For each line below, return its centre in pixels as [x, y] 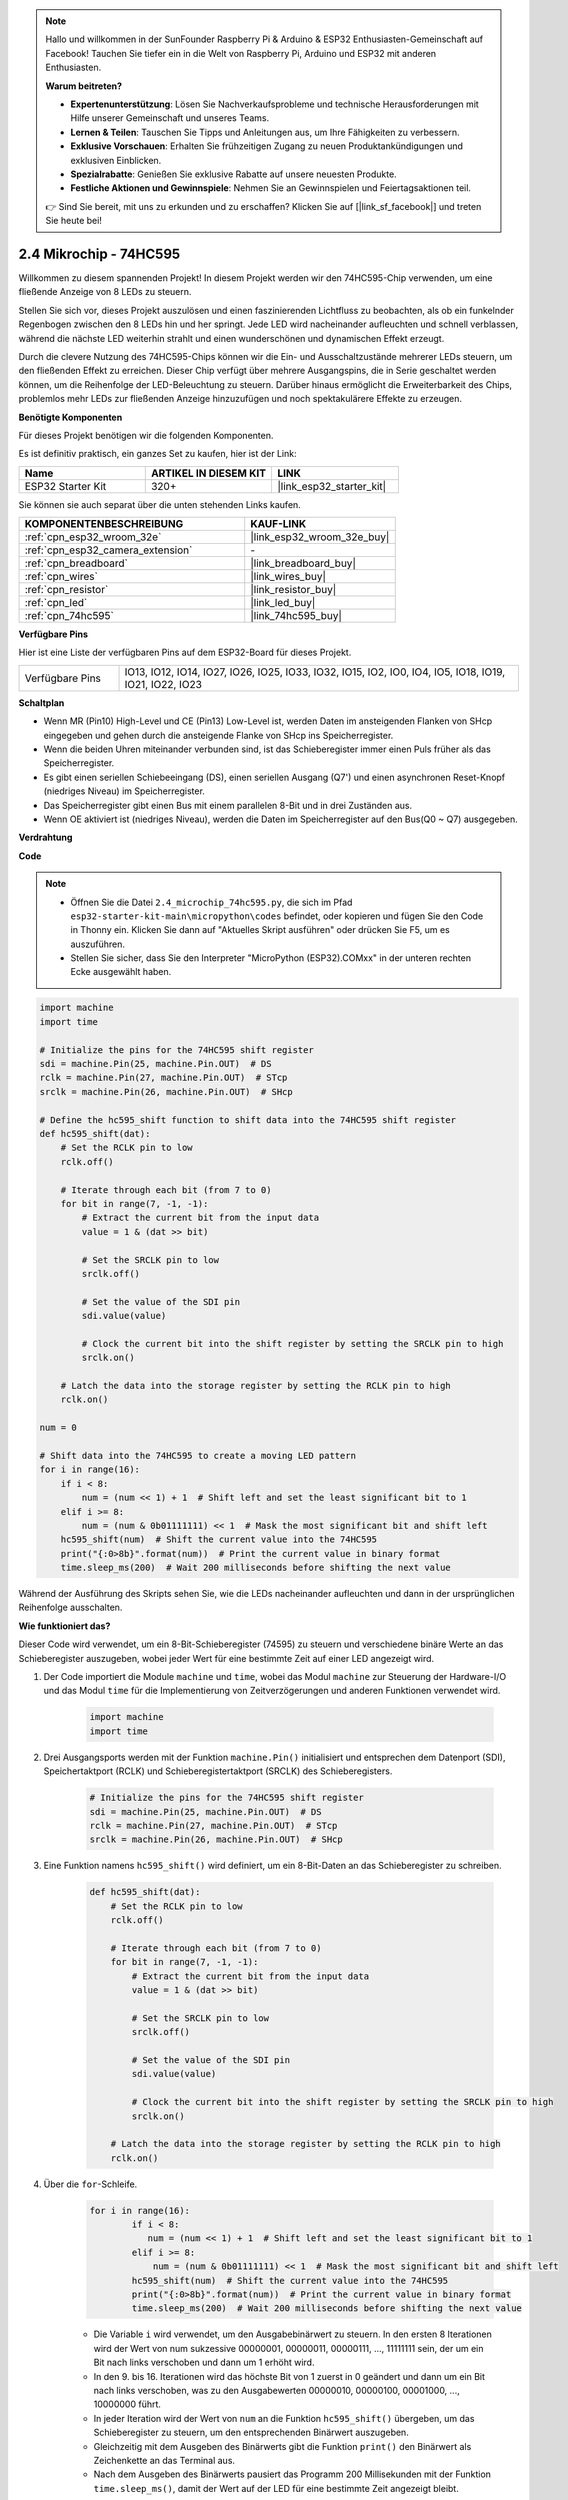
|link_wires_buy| [288, 577]
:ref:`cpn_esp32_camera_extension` [108, 550]
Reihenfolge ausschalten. [70, 1607]
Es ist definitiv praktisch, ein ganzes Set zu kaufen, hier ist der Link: [157, 454]
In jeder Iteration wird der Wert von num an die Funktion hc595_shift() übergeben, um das [284, 2418]
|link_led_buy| [283, 603]
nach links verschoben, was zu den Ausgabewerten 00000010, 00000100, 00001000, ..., [276, 2390]
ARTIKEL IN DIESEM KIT [208, 473]
